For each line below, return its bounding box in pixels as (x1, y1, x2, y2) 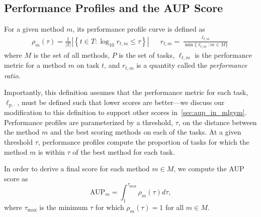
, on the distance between (178, 117, 257, 127)
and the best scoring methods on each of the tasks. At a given (50, 127, 241, 137)
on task (76, 60, 100, 70)
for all (165, 201, 184, 212)
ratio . (4, 70, 21, 80)
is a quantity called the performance (136, 60, 247, 70)
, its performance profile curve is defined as (72, 24, 205, 34)
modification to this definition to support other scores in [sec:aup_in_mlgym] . (4, 107, 247, 118)
